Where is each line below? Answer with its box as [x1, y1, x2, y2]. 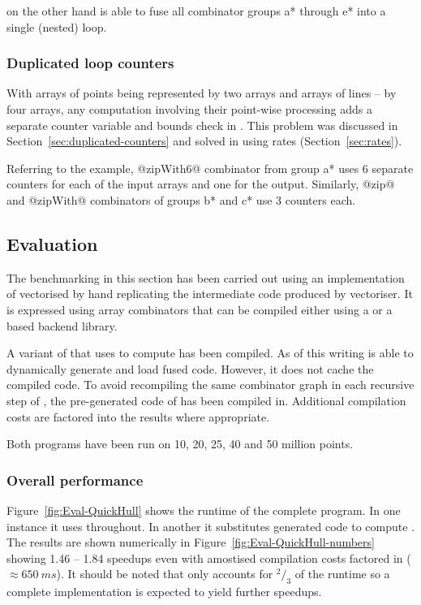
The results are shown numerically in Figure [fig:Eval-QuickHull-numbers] [6, 534, 375, 551]
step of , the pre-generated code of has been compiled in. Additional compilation [6, 391, 406, 408]
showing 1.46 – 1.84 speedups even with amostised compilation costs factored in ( [6, 549, 411, 566]
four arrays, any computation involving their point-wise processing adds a [6, 101, 372, 117]
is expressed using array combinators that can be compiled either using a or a [6, 300, 393, 318]
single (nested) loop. [6, 18, 107, 35]
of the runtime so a [294, 565, 390, 582]
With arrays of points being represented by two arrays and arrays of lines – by [6, 84, 397, 102]
